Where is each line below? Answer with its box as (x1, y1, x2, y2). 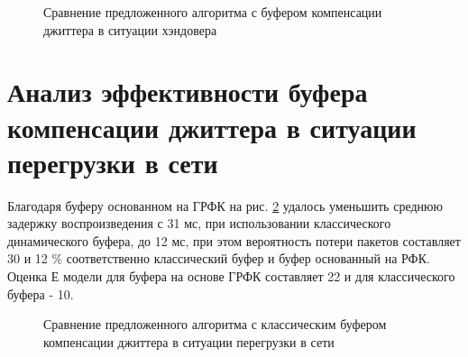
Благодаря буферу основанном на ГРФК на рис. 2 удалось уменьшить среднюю (7, 196, 443, 215)
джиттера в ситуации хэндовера (43, 20, 217, 39)
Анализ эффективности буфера (7, 73, 368, 110)
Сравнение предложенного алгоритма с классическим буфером (43, 315, 387, 334)
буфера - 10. (7, 284, 74, 303)
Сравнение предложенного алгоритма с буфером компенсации (43, 3, 382, 21)
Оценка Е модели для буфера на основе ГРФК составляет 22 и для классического (7, 267, 455, 286)
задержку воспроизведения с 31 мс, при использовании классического (7, 214, 391, 233)
